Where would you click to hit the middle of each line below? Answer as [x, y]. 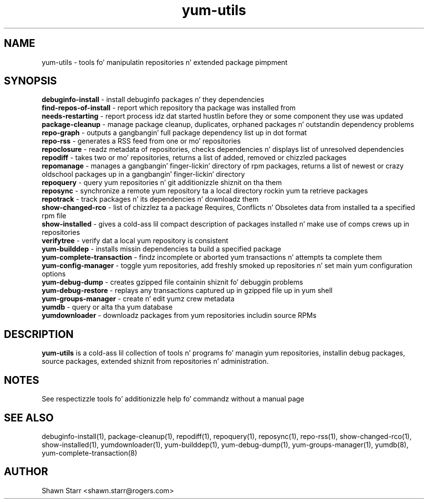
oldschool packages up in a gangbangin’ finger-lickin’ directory [143, 174]
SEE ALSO [29, 418]
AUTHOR [26, 472]
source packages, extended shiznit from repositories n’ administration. [155, 361]
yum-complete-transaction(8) [89, 453]
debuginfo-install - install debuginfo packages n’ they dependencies [153, 100]
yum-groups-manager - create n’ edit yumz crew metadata [138, 299]
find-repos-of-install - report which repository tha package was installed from [169, 108]
